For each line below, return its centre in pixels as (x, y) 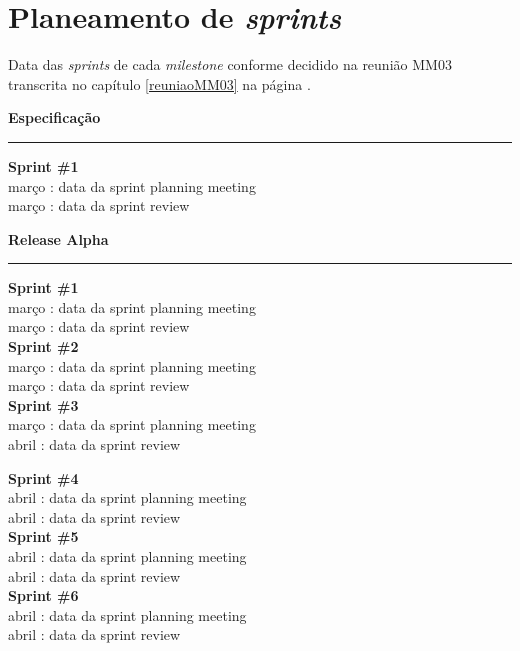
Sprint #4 (43, 477)
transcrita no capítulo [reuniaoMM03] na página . (159, 83)
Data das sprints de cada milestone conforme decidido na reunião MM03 (230, 64)
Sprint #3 (43, 404)
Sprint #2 (43, 346)
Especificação (54, 117)
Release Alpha (58, 238)
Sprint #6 (43, 595)
